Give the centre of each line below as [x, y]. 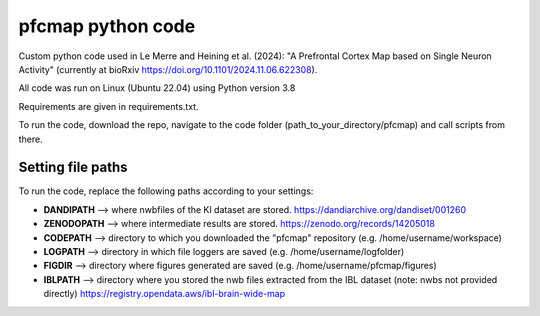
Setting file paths [73, 167]
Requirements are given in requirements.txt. [108, 106]
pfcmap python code [107, 26]
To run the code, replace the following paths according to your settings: [166, 191]
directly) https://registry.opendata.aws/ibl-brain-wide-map [164, 294]
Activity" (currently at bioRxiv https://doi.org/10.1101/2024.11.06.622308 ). [168, 69]
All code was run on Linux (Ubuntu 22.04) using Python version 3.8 [157, 88]
